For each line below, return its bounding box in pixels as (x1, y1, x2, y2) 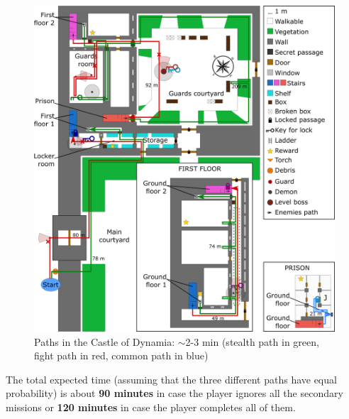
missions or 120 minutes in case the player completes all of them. (6, 399, 296, 414)
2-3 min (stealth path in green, (185, 334, 319, 349)
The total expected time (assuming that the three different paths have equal (6, 371, 337, 386)
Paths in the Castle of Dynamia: (34, 334, 175, 349)
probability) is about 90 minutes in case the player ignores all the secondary (6, 386, 343, 401)
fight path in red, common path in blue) (34, 348, 209, 363)
